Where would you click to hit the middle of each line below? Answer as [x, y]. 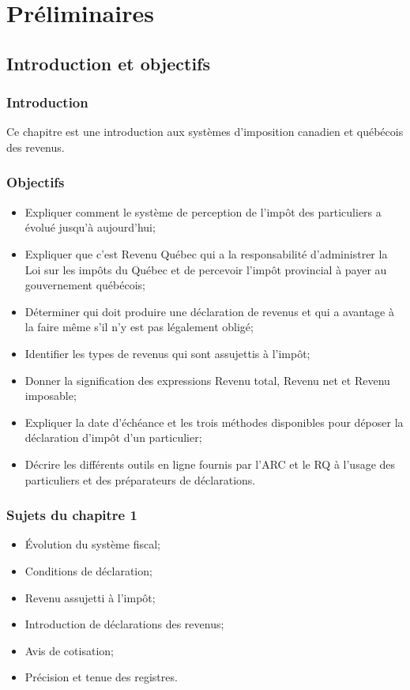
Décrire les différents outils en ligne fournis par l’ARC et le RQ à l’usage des [210, 464]
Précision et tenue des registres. [101, 677]
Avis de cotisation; [69, 650]
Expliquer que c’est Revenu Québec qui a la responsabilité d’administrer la [206, 253]
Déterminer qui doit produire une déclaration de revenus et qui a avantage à [209, 311]
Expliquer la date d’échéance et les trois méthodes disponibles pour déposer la [214, 422]
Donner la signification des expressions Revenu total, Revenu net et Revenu [207, 380]
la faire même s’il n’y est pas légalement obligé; [139, 327]
